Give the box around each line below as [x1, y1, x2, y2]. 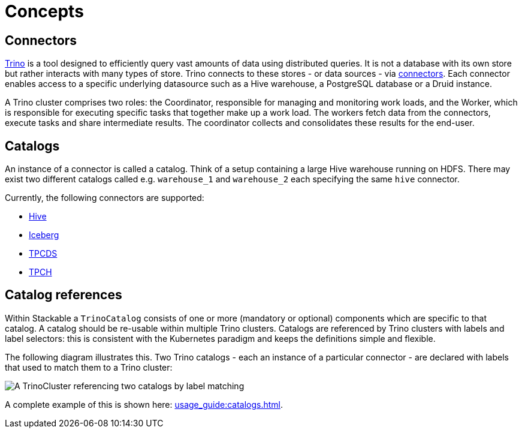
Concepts [5, 1, 84, 22]
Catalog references [5, 287, 122, 303]
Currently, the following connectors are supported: [5, 193, 204, 203]
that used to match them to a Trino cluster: [5, 362, 173, 372]
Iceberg [29, 230, 59, 240]
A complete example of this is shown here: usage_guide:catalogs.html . [5, 399, 283, 410]
